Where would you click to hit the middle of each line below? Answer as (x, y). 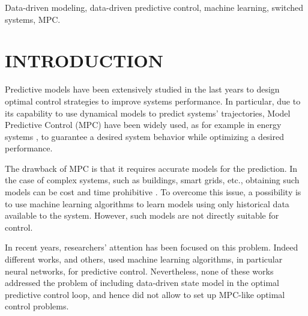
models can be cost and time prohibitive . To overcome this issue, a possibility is (153, 192)
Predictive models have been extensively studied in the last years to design (142, 89)
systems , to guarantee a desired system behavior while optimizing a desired (144, 136)
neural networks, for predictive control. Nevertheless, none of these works (139, 271)
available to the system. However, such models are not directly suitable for (142, 215)
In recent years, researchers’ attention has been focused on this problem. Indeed (152, 247)
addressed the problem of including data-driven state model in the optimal (142, 283)
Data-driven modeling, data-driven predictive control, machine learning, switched (154, 7)
